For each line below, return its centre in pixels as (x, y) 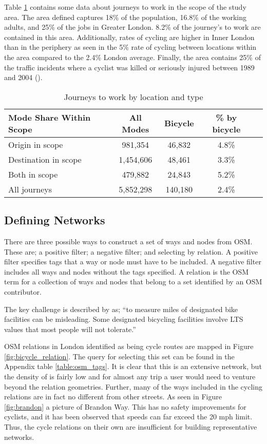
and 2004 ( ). (23, 77)
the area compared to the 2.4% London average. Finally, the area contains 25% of (132, 57)
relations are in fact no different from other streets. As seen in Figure (113, 397)
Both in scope (33, 174)
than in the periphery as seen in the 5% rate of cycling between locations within (130, 47)
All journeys (30, 189)
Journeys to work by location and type (133, 96)
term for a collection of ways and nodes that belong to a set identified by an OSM (133, 282)
